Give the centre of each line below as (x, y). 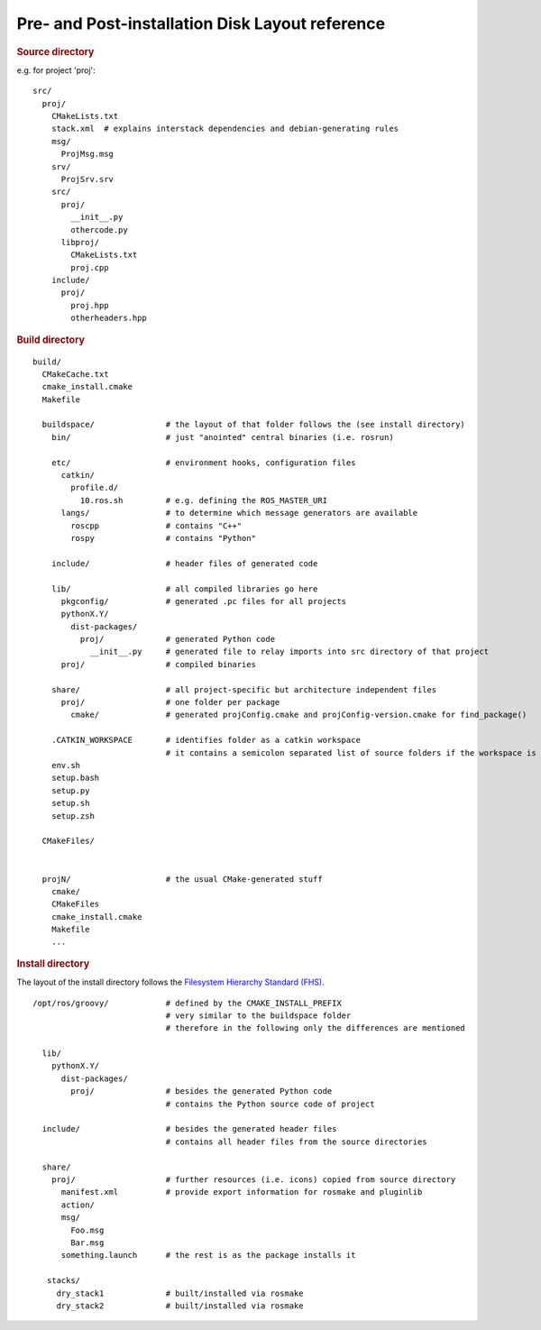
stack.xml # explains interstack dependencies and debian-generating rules (225, 129)
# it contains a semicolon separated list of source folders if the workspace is (351, 752)
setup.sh (70, 803)
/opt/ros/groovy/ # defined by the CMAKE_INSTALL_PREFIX (187, 1003)
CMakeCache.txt (75, 374)
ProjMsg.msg (87, 154)
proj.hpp (90, 305)
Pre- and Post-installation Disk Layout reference (201, 23)
